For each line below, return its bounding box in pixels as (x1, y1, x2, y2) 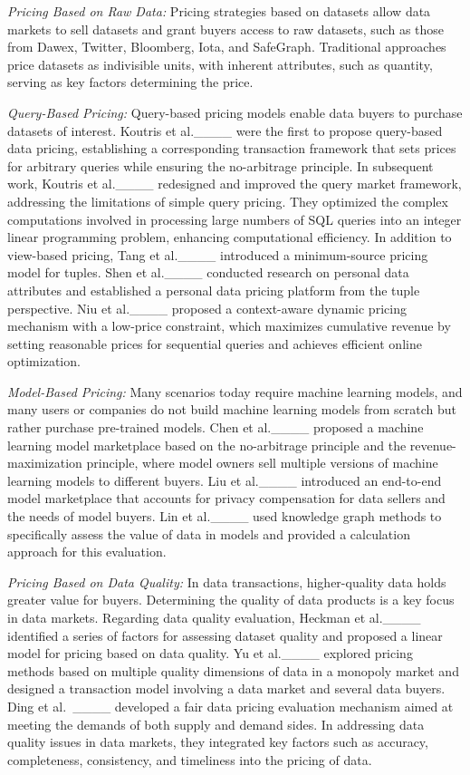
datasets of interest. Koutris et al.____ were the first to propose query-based (7, 121, 443, 140)
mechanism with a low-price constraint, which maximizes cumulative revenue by (7, 316, 451, 335)
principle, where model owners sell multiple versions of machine (86, 453, 438, 472)
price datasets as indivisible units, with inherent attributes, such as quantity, (7, 54, 433, 73)
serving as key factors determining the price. (7, 73, 254, 92)
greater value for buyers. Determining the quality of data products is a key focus (7, 590, 455, 609)
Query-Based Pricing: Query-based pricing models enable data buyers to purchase (7, 102, 463, 121)
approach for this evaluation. (7, 542, 167, 561)
